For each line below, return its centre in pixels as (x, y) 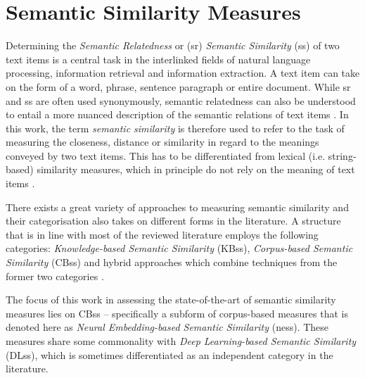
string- (342, 155)
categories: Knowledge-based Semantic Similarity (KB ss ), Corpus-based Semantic (179, 248)
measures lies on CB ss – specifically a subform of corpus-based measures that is (177, 313)
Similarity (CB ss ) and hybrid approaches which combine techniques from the (172, 262)
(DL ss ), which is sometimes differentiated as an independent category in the (169, 354)
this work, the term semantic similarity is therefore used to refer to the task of (175, 128)
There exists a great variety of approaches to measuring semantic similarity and (177, 207)
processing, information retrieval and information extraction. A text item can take (183, 73)
